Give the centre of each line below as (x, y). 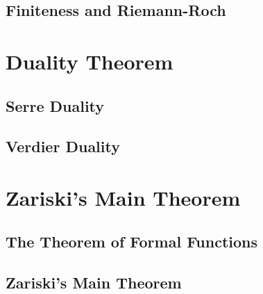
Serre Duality (55, 105)
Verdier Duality (63, 146)
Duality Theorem (90, 61)
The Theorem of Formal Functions (132, 242)
